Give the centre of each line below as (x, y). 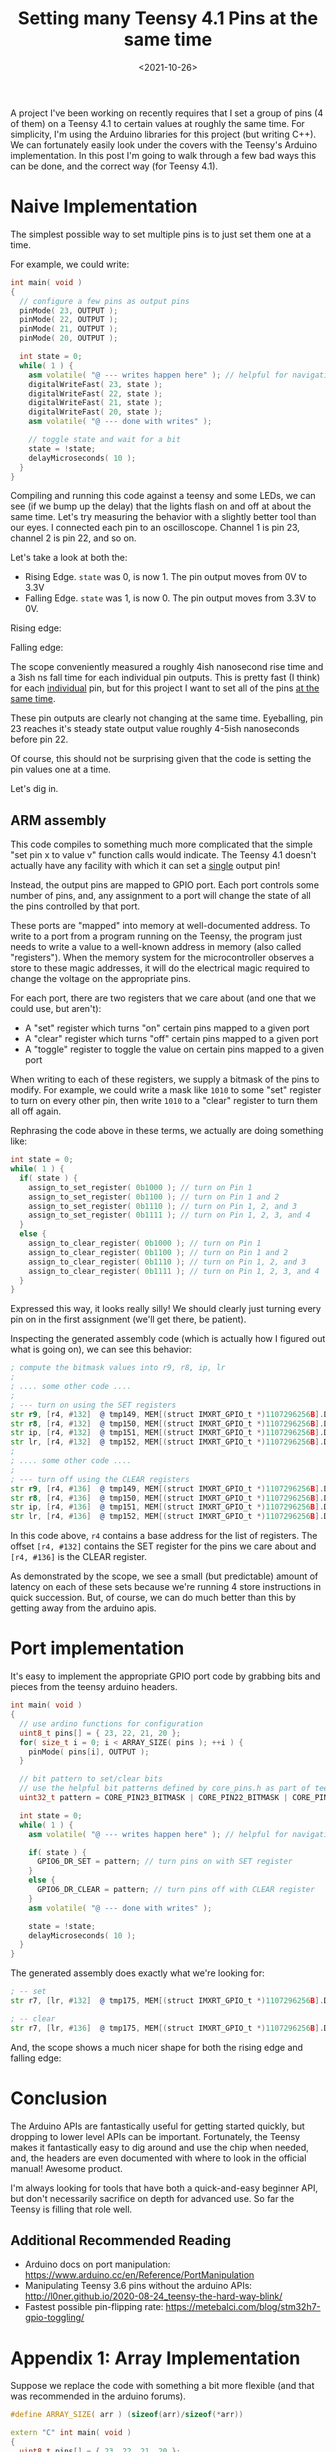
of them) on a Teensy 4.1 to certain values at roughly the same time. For (157, 123)
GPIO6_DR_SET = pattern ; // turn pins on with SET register (164, 1862)
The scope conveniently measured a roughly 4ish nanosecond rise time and (167, 667)
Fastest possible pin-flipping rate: (94, 2307)
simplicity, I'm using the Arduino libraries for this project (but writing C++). (163, 134)
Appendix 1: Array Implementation (155, 2358)
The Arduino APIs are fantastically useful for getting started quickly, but (157, 2126)
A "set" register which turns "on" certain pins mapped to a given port (167, 1028)
